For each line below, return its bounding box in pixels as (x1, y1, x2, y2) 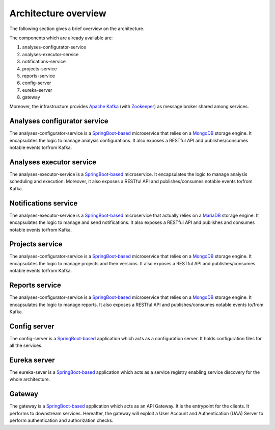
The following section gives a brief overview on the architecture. (9, 26, 145, 32)
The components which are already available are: (9, 35, 113, 41)
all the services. (9, 342, 43, 349)
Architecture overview (9, 8, 106, 19)
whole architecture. (9, 376, 50, 383)
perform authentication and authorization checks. (9, 417, 114, 423)
